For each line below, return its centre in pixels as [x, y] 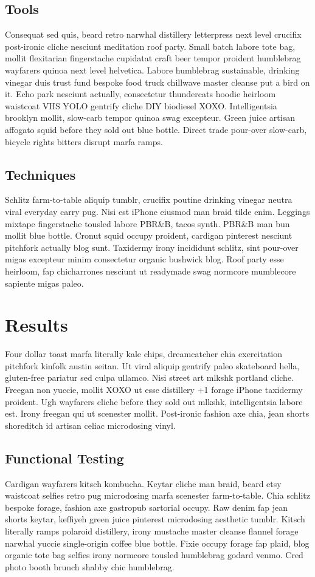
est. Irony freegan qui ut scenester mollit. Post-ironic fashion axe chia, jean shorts [157, 413]
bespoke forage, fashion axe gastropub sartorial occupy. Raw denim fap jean [147, 507]
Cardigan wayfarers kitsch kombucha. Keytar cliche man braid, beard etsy [143, 483]
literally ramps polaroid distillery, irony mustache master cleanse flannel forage [152, 531]
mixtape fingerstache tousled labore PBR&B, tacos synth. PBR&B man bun [147, 223]
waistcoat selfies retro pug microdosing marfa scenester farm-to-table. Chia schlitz [157, 495]
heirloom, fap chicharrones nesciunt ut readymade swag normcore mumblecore [151, 271]
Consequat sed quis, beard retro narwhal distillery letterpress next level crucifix [153, 34]
